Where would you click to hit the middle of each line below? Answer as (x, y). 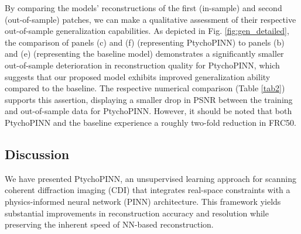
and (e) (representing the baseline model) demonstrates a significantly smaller (144, 54)
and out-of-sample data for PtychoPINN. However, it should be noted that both (148, 111)
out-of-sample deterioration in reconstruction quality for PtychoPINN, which (142, 65)
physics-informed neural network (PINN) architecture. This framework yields (143, 201)
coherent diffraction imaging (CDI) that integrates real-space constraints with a (148, 190)
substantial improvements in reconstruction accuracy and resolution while (137, 213)
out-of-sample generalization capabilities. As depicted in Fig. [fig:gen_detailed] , (147, 31)
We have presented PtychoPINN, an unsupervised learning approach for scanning (150, 178)
